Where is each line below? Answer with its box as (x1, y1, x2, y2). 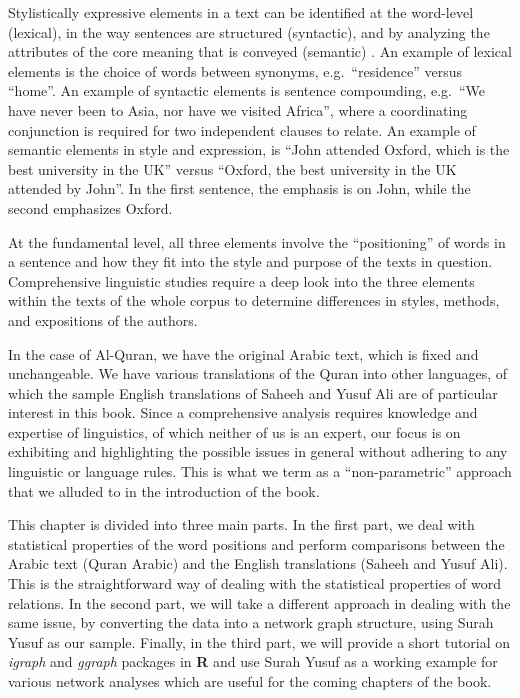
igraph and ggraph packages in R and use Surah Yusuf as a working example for (8, 651, 498, 672)
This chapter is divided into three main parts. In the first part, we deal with (8, 514, 475, 535)
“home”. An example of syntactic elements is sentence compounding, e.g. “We (8, 80, 486, 101)
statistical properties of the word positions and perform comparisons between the (8, 533, 505, 554)
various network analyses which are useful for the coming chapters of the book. (8, 671, 492, 691)
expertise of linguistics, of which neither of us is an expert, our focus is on (8, 421, 461, 442)
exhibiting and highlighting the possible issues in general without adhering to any (8, 441, 508, 462)
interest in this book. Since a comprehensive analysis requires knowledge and (8, 402, 478, 423)
